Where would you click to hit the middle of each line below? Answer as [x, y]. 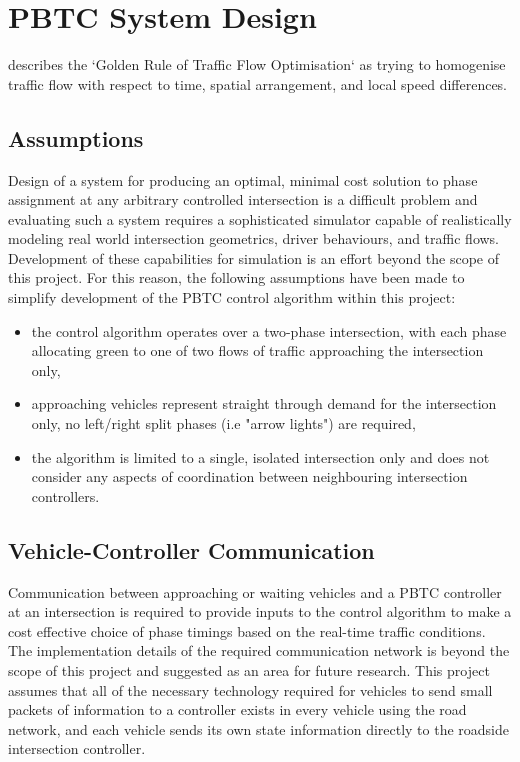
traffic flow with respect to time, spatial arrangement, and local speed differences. [258, 83]
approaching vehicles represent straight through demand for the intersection [264, 403]
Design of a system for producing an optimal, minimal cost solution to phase [243, 179]
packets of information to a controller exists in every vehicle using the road [237, 709]
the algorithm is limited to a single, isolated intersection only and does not [260, 456]
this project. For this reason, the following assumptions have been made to [236, 277]
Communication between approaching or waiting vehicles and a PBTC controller [255, 591]
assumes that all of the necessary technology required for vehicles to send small [250, 689]
